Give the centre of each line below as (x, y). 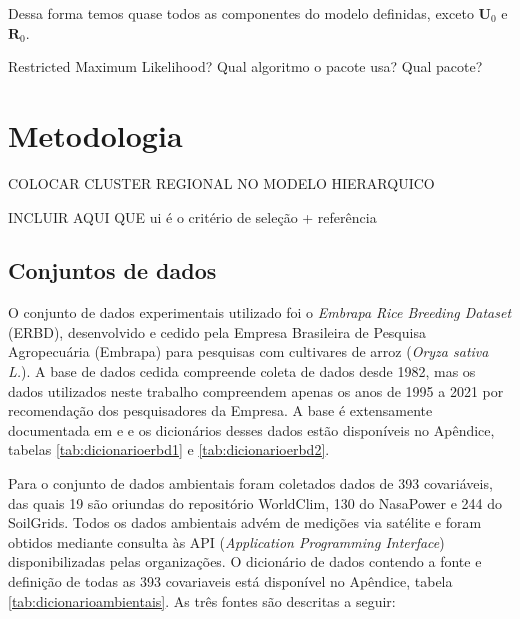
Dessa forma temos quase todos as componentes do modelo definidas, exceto (241, 13)
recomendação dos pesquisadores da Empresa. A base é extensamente (220, 410)
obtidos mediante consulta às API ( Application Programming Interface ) (226, 541)
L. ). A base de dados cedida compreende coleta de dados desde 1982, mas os (242, 371)
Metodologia (95, 134)
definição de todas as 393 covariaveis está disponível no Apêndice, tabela (230, 581)
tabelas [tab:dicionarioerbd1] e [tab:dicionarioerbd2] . (169, 449)
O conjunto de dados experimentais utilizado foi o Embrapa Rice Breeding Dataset (260, 312)
